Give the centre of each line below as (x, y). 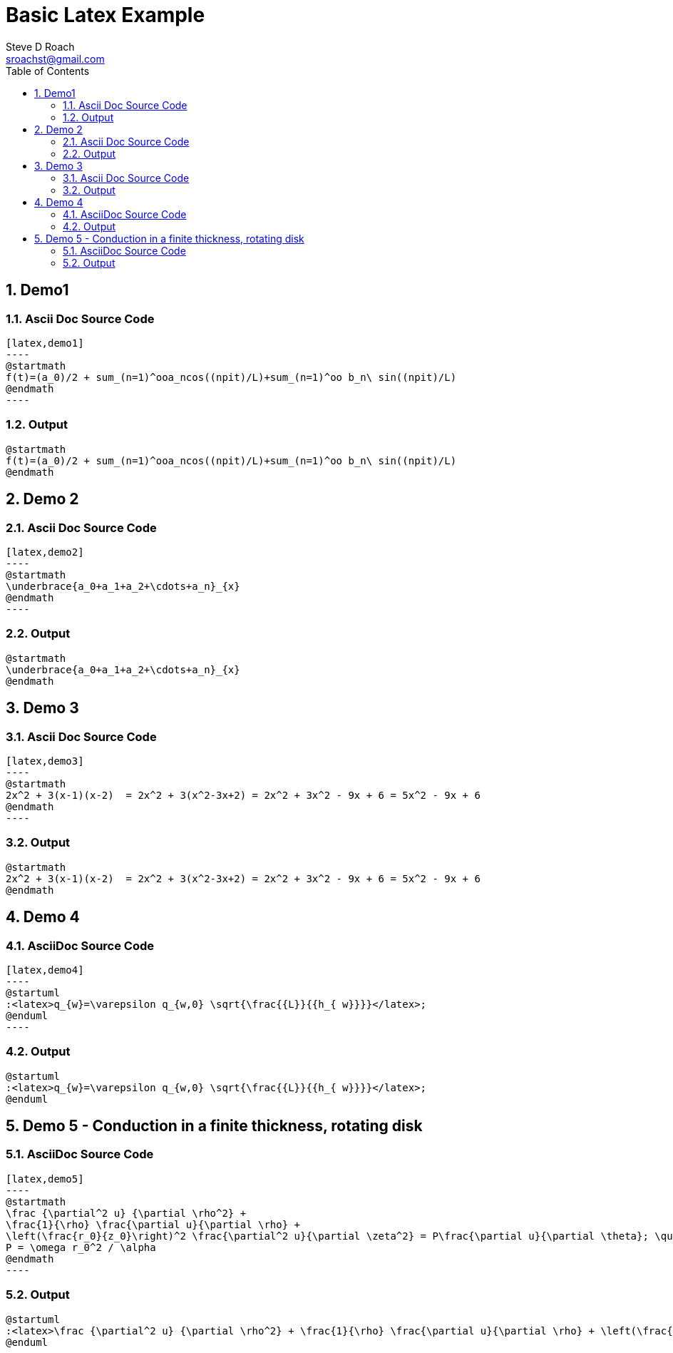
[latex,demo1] (45, 343)
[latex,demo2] (45, 552)
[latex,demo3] (45, 761)
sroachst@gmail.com (55, 58)
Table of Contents (48, 71)
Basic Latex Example (106, 15)
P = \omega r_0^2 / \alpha (81, 1247)
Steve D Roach (40, 46)
